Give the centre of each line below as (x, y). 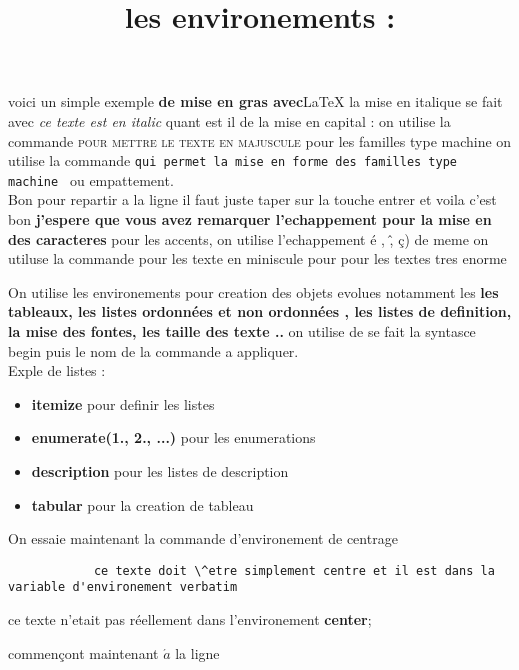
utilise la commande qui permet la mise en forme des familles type (232, 160)
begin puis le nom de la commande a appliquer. (153, 350)
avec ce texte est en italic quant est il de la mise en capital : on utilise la (229, 120)
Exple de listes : (57, 370)
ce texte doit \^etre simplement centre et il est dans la (294, 570)
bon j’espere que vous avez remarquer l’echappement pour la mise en (250, 219)
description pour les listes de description (160, 471)
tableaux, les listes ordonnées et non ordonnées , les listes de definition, (260, 311)
